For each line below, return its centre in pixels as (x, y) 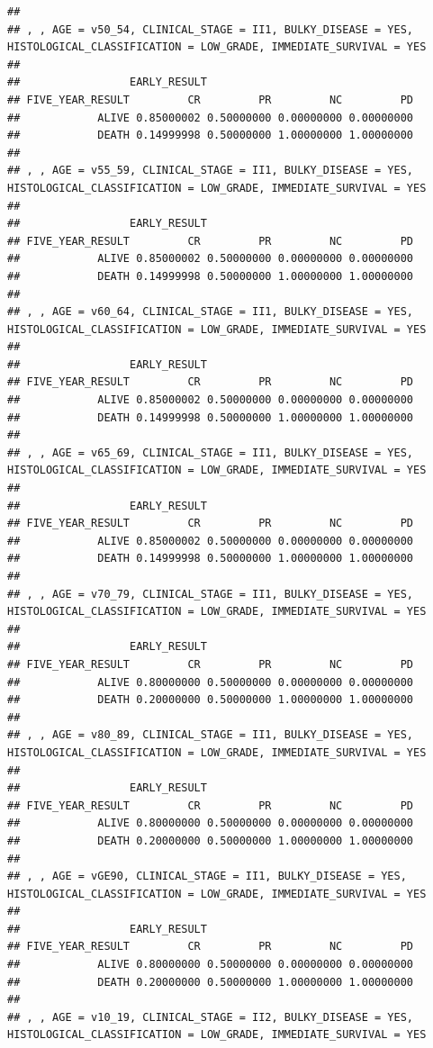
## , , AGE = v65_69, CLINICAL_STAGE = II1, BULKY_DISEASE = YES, (211, 452)
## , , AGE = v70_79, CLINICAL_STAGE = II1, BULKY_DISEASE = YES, (211, 594)
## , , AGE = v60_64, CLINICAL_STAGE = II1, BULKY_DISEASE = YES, (211, 312)
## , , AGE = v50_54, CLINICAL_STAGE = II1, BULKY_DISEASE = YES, (211, 29)
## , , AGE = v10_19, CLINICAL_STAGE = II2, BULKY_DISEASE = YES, (211, 1017)
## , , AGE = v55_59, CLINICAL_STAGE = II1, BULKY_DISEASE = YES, (211, 171)
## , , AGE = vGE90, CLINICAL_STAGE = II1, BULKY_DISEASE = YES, (207, 876)
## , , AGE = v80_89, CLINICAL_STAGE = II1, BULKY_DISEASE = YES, (211, 735)
